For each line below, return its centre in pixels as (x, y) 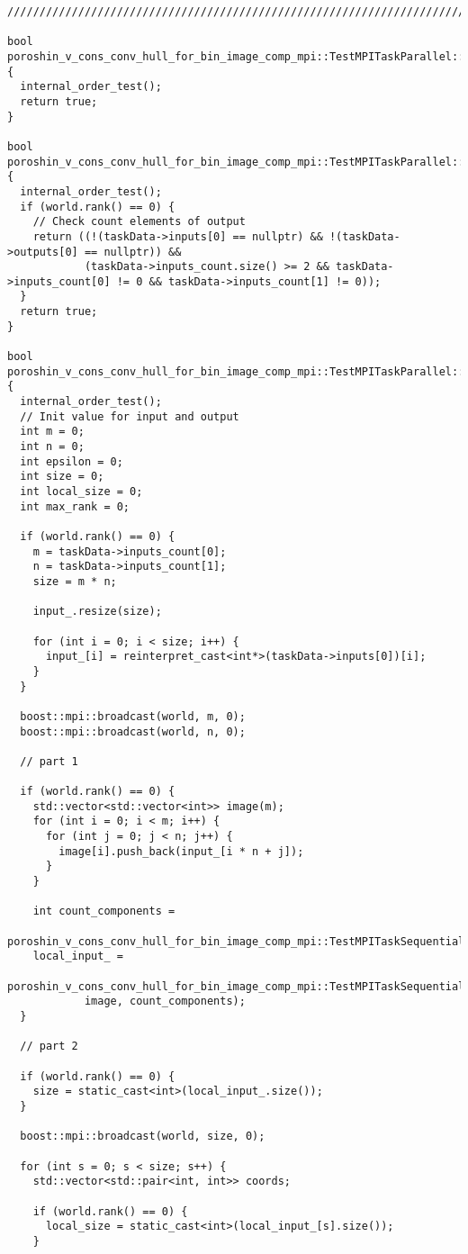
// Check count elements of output (139, 222)
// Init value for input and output (130, 416)
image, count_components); (165, 1001)
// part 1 (49, 761)
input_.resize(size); (97, 612)
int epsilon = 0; (72, 461)
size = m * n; (75, 581)
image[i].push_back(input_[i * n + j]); (181, 851)
